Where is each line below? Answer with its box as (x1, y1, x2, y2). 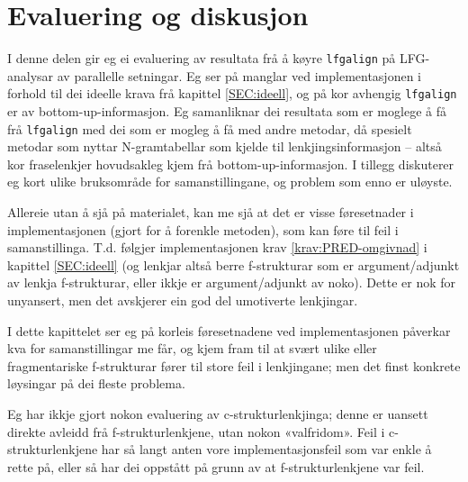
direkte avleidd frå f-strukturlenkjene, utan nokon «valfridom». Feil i (7, 422, 385, 441)
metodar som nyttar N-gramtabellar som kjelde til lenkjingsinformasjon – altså (7, 137, 442, 156)
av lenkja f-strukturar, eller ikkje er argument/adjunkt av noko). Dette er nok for (7, 273, 456, 292)
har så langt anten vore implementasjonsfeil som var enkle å (101, 440, 432, 459)
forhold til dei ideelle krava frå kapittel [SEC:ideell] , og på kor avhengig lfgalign (7, 84, 457, 103)
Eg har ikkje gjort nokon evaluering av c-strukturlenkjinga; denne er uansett (7, 405, 428, 423)
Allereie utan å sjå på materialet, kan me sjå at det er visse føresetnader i (7, 203, 414, 222)
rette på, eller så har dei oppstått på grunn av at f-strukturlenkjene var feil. (7, 457, 425, 476)
